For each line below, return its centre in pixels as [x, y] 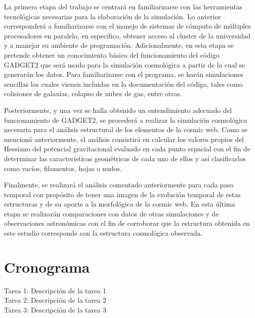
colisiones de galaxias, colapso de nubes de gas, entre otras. [93, 93]
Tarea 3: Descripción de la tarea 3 [55, 309]
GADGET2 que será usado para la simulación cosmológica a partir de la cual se [125, 64]
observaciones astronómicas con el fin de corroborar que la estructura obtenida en [127, 223]
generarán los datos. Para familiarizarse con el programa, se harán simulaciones [124, 74]
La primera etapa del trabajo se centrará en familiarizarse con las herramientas [123, 6]
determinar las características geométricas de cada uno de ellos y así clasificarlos [125, 158]
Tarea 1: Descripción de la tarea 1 [55, 290]
